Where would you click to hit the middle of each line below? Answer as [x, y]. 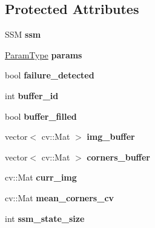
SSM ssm [23, 34]
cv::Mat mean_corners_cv [60, 197]
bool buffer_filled [41, 116]
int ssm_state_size [45, 218]
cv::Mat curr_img [41, 177]
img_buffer [111, 136]
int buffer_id [32, 95]
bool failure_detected [50, 75]
